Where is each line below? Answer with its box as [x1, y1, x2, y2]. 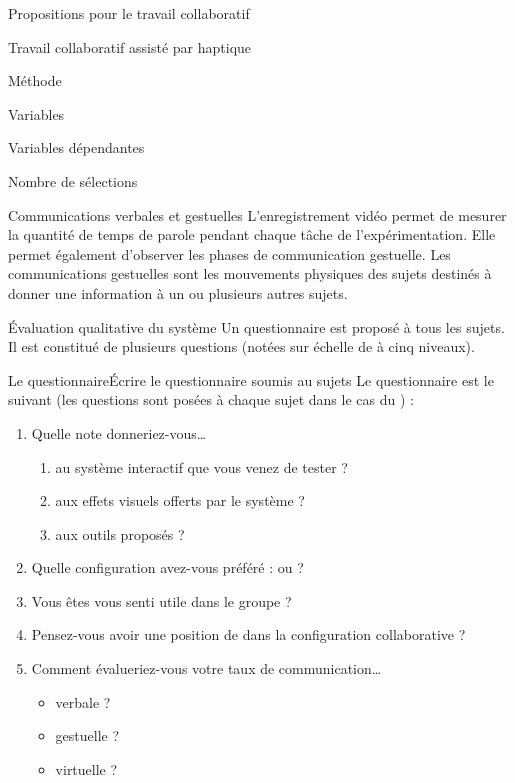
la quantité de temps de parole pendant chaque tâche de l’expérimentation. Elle [8, 224, 496, 245]
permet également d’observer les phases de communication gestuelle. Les [8, 243, 451, 264]
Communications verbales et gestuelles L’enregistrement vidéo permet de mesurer [8, 204, 507, 225]
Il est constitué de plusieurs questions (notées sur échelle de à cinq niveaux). [8, 336, 475, 357]
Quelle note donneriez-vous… [31, 422, 207, 443]
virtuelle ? [55, 758, 118, 779]
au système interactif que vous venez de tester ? [55, 456, 348, 477]
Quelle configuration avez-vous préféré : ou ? [31, 557, 304, 578]
